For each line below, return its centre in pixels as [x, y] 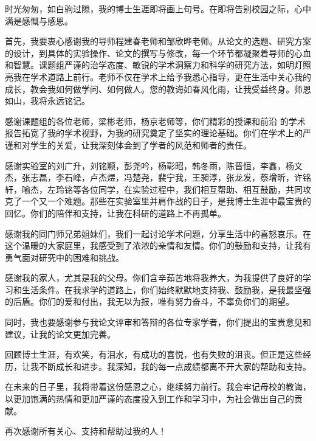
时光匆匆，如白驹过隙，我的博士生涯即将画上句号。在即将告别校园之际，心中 [158, 9]
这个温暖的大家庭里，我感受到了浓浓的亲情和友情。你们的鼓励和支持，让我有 [158, 245]
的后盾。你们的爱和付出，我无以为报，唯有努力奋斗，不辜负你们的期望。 [149, 301]
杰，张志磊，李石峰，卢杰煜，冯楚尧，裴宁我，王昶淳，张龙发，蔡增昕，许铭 [158, 177]
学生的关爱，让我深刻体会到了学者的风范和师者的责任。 [141, 144]
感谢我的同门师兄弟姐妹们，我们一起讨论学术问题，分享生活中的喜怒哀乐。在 [158, 233]
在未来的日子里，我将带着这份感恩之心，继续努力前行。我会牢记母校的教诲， [158, 387]
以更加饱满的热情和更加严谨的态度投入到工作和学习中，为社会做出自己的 [149, 399]
